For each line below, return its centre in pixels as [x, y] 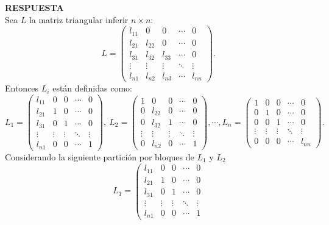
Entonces [22, 88]
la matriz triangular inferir [79, 19]
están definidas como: [92, 88]
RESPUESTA [34, 7]
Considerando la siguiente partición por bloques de [100, 156]
